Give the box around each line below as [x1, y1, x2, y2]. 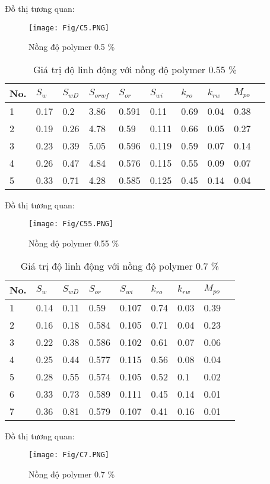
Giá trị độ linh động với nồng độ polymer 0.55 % [33, 62, 237, 76]
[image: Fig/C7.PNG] [28, 451, 110, 460]
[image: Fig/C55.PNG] [28, 220, 114, 229]
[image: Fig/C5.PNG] [28, 23, 110, 32]
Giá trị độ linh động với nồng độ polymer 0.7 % [20, 258, 220, 273]
